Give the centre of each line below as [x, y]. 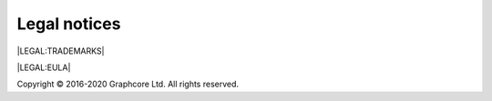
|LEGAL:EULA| [44, 67]
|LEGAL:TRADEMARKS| [61, 51]
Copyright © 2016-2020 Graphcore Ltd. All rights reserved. [128, 84]
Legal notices [69, 24]
